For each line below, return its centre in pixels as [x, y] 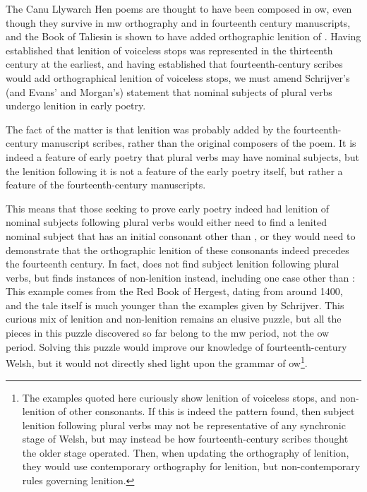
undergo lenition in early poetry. [76, 106]
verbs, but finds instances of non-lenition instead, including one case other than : [180, 277]
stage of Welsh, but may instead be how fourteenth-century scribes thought [185, 439]
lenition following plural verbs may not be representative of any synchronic [184, 425]
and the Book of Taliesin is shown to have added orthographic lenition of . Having [183, 36]
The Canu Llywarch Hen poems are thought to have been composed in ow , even [179, 8]
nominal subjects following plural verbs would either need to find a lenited [166, 222]
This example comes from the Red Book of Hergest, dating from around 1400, [174, 291]
